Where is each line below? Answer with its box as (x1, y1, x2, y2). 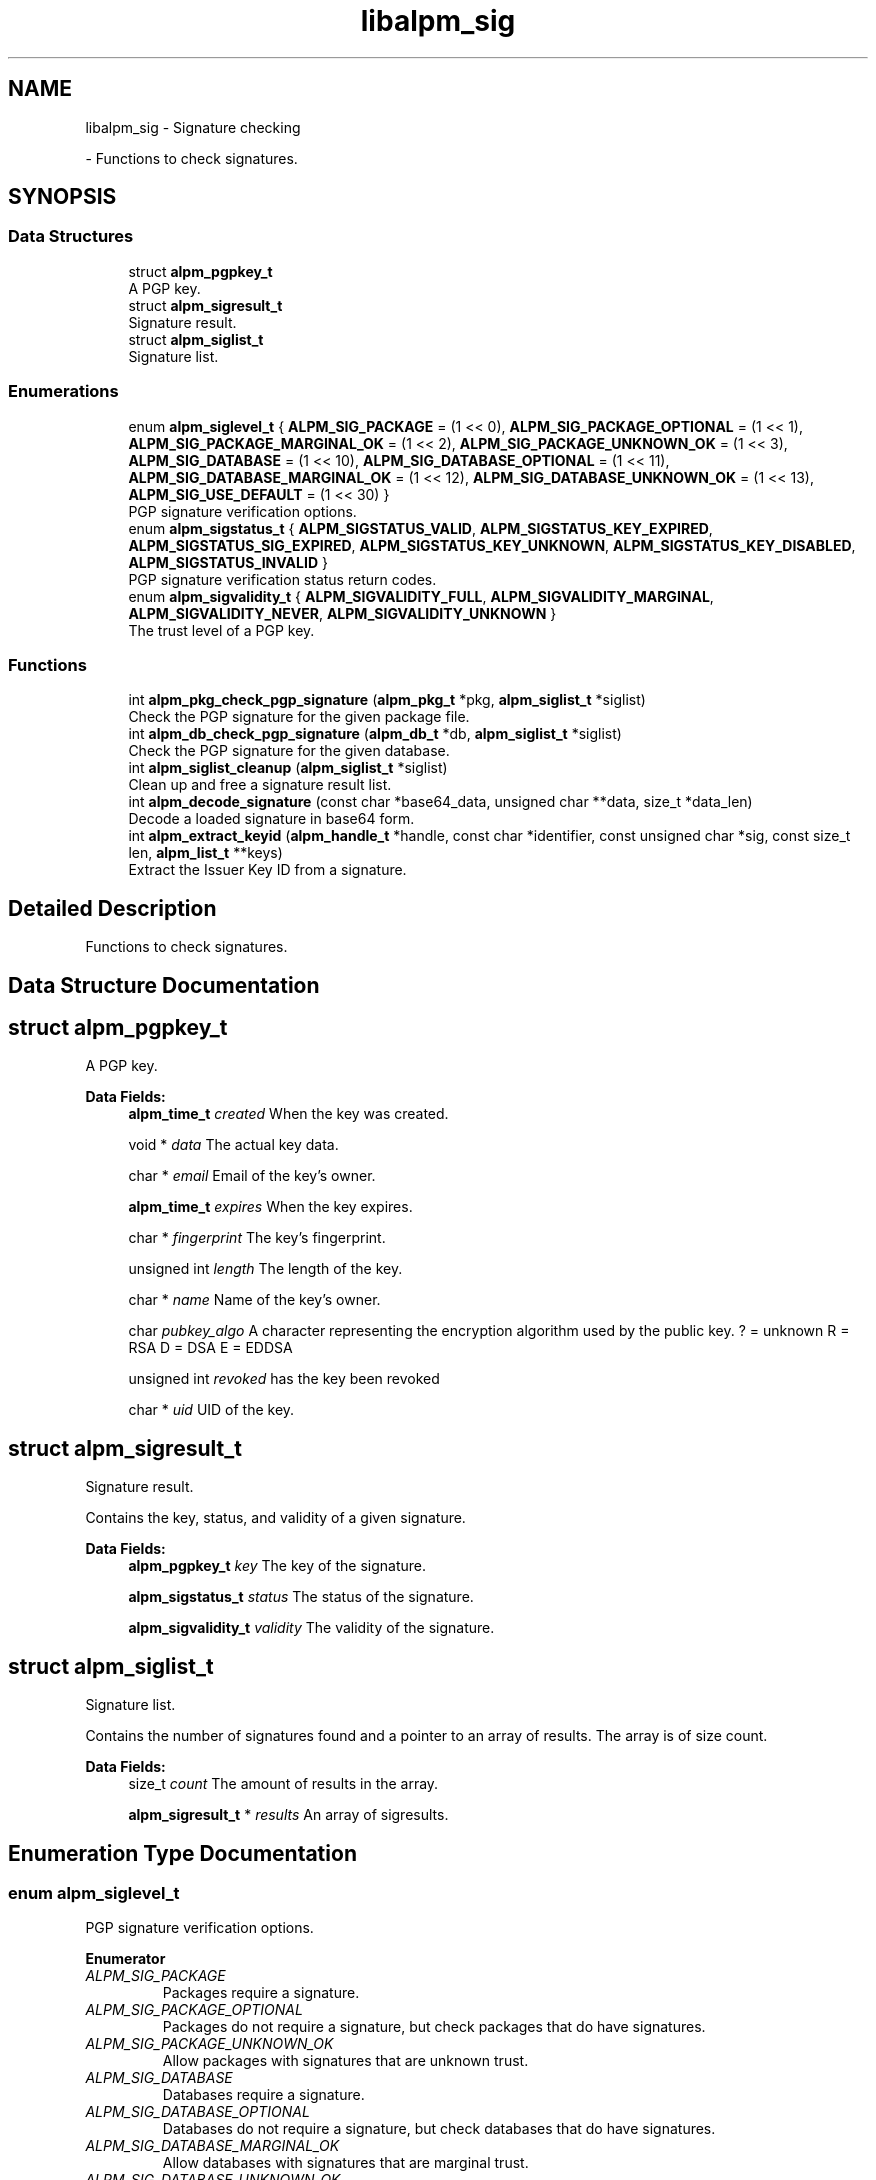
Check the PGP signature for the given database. (128, 742, 450, 760)
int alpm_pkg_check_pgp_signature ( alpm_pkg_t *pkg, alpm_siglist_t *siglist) (128, 691, 646, 709)
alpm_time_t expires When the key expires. (128, 1198, 413, 1216)
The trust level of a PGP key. (128, 621, 315, 639)
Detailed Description (8, 895, 217, 921)
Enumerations (8, 381, 119, 402)
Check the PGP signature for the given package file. (128, 708, 470, 726)
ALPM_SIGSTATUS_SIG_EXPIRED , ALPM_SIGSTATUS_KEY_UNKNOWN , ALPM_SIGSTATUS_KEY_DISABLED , (128, 536, 856, 554)
